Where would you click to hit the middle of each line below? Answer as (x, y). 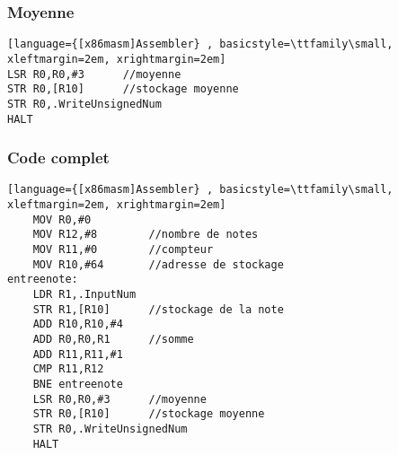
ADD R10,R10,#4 (78, 324)
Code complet (58, 157)
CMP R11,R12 (68, 369)
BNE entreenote (78, 384)
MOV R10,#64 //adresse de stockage (158, 264)
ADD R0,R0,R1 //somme (113, 339)
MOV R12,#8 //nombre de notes (146, 235)
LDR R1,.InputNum (84, 294)
